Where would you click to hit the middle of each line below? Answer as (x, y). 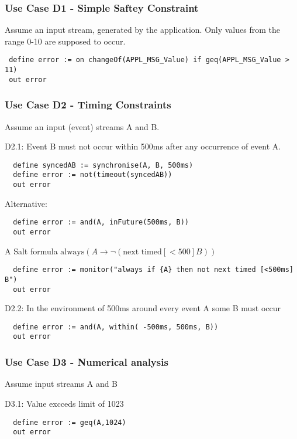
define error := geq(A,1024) (70, 422)
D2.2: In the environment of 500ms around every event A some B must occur (143, 308)
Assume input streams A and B (61, 384)
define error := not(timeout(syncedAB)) (93, 175)
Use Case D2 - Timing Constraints (88, 105)
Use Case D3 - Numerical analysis (87, 362)
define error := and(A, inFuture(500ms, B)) (101, 222)
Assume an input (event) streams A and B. (82, 126)
